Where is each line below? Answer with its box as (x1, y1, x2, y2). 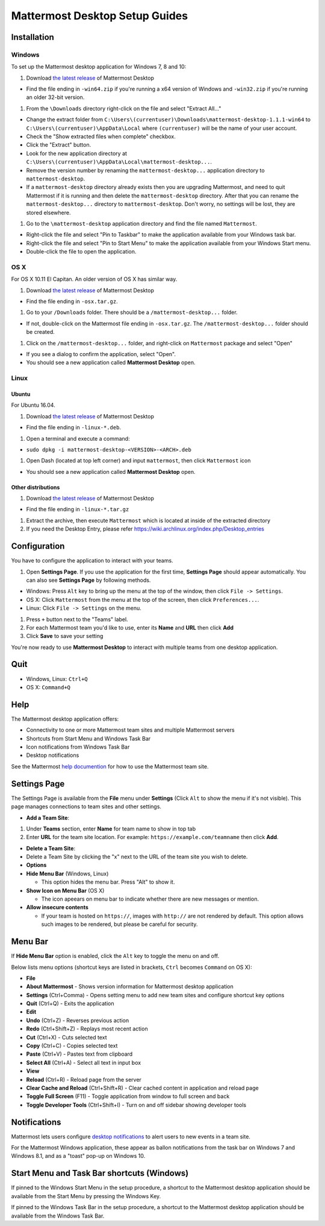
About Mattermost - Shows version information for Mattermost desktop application (26, 983, 234, 990)
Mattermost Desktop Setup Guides (11, 9, 188, 22)
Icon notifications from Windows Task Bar (26, 743, 130, 751)
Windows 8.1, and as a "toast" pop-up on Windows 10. (11, 1152, 146, 1160)
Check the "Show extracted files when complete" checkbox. (26, 133, 176, 140)
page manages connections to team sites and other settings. (11, 803, 162, 810)
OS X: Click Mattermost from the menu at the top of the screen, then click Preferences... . (26, 596, 259, 603)
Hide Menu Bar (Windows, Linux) (26, 870, 109, 877)
